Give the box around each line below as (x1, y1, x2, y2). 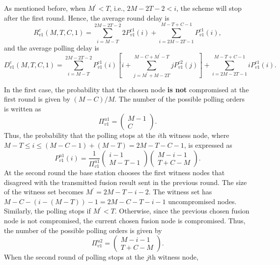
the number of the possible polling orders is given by (4, 225, 162, 235)
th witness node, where (160, 130, 229, 140)
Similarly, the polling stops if (4, 206, 91, 216)
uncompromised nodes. (168, 196, 237, 206)
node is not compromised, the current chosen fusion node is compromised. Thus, (4, 215, 246, 226)
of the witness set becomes (4, 186, 84, 197)
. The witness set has (148, 186, 212, 197)
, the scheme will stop (176, 3, 242, 13)
